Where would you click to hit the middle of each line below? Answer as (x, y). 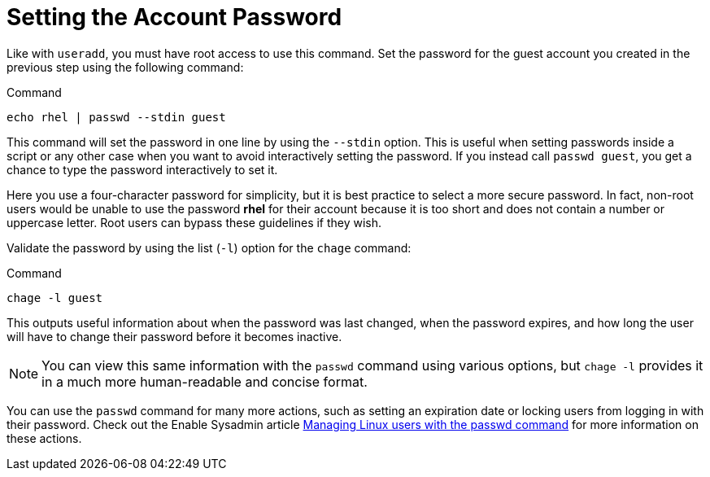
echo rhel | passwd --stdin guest (116, 117)
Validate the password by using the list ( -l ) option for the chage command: (209, 247)
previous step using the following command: (125, 67)
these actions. (44, 438)
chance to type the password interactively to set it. (142, 169)
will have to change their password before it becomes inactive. (174, 336)
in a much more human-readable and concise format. (205, 381)
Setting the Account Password (174, 17)
